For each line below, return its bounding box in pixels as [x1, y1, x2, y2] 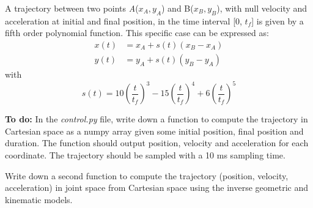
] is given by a [251, 14, 304, 27]
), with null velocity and [216, 2, 307, 14]
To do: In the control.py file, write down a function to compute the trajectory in [5, 113, 308, 125]
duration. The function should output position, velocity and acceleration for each [5, 136, 309, 149]
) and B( [161, 2, 194, 14]
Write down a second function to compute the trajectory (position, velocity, [5, 169, 289, 182]
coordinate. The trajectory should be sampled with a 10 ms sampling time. [5, 148, 285, 161]
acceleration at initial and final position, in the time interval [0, [5, 14, 242, 27]
